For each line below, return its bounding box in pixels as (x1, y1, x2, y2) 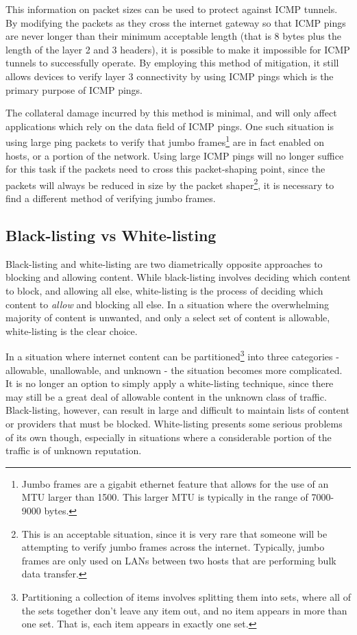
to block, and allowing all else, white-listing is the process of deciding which (5, 284, 323, 298)
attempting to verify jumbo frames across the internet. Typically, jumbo (21, 540, 325, 554)
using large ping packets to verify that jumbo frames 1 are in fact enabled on (5, 133, 325, 149)
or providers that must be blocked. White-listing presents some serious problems (5, 416, 343, 431)
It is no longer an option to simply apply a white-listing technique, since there (5, 376, 334, 390)
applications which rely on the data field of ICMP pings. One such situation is (5, 119, 334, 133)
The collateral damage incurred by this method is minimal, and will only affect (5, 105, 337, 120)
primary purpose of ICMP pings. (5, 82, 143, 97)
